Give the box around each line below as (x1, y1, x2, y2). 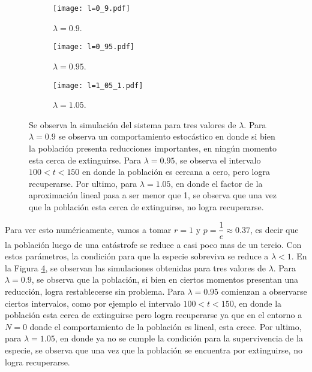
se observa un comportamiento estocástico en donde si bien (58, 130, 275, 143)
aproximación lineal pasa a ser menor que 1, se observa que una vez (29, 189, 277, 201)
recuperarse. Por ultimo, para (29, 177, 137, 189)
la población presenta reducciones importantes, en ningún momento (29, 141, 277, 154)
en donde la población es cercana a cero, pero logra (82, 165, 270, 178)
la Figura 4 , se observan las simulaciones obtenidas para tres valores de (5, 261, 266, 274)
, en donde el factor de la (170, 177, 263, 189)
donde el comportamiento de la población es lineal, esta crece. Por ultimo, (29, 320, 302, 332)
